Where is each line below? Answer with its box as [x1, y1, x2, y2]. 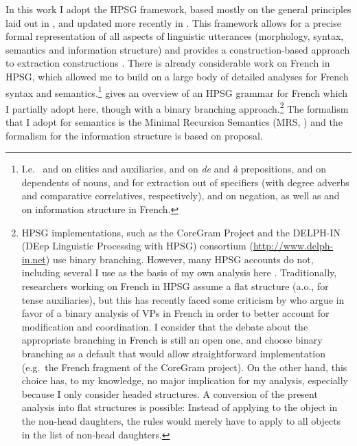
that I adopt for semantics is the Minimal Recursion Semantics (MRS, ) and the [5, 115, 343, 129]
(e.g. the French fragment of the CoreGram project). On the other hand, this [21, 359, 347, 374]
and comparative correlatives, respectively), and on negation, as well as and [21, 188, 340, 203]
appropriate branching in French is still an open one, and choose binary [21, 333, 323, 347]
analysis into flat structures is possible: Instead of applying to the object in [21, 400, 338, 414]
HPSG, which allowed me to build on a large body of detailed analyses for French [5, 69, 349, 83]
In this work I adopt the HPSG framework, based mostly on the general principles [5, 2, 352, 16]
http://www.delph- [253, 238, 334, 253]
